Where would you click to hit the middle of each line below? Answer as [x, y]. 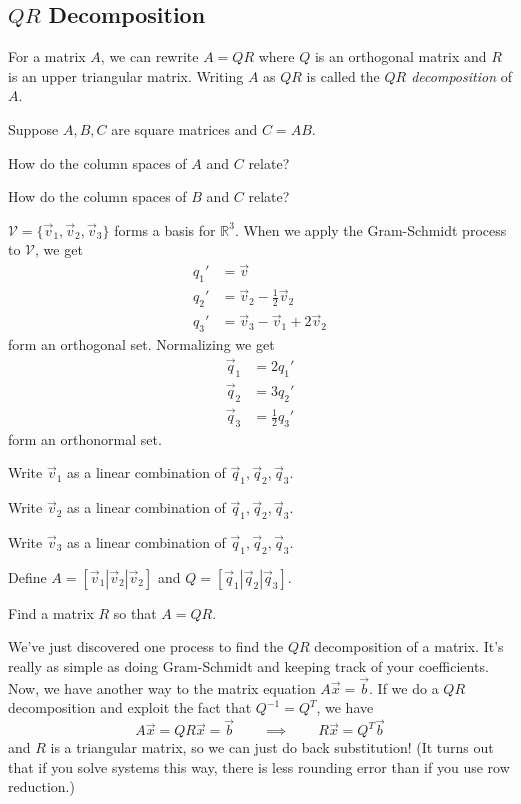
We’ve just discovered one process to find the [146, 646]
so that [135, 612]
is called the [343, 75]
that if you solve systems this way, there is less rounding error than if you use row [259, 766]
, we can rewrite [149, 56]
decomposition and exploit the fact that [130, 707]
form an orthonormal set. [85, 438]
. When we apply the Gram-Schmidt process [370, 229]
